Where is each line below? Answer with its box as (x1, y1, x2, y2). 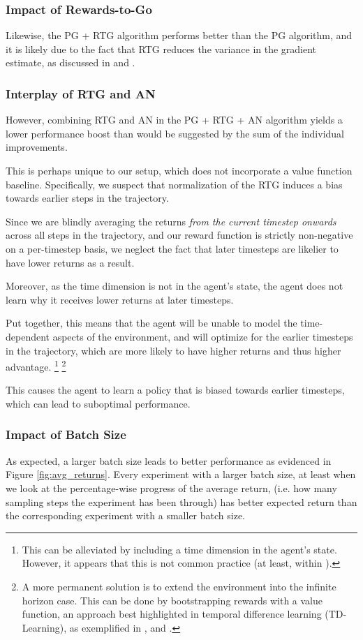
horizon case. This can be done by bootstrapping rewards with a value (22, 593, 323, 607)
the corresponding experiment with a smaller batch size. (6, 508, 245, 523)
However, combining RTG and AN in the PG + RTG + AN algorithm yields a (6, 112, 343, 127)
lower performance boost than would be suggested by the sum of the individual (6, 126, 345, 140)
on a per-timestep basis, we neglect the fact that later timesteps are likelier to (6, 241, 339, 255)
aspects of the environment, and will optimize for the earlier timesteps (52, 329, 353, 343)
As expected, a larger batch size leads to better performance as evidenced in (6, 453, 332, 468)
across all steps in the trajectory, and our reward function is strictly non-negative (6, 228, 353, 242)
